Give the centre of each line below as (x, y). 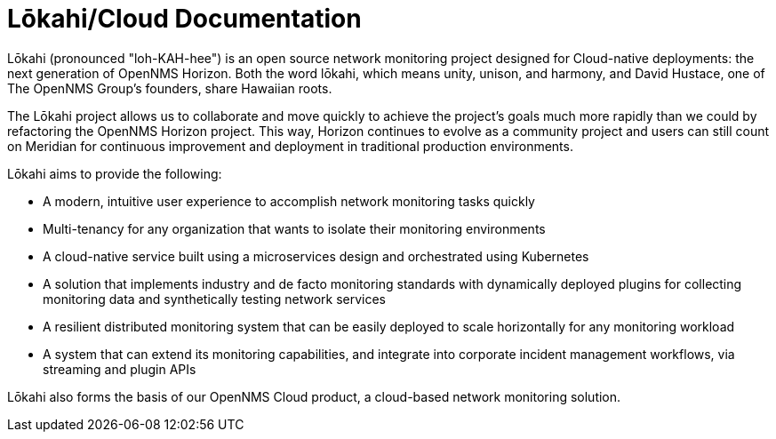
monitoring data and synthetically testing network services (214, 299)
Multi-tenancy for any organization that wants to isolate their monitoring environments (294, 228)
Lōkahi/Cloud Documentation (184, 19)
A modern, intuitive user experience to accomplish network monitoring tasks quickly (289, 201)
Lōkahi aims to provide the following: (115, 173)
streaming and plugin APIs (120, 369)
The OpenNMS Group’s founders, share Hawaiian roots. (170, 88)
